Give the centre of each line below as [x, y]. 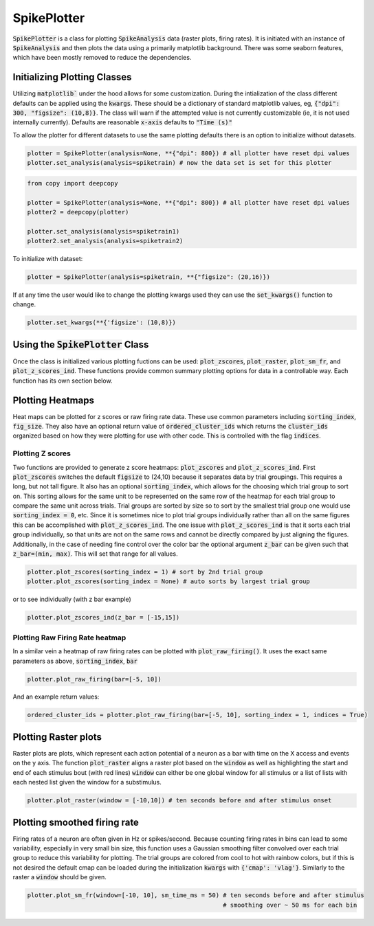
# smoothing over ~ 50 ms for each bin [290, 905]
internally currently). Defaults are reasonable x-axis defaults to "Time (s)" [123, 122]
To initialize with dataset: [48, 259]
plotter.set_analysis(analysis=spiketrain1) [103, 231]
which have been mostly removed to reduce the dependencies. [102, 58]
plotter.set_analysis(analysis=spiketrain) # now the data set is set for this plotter [179, 163]
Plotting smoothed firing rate [76, 822]
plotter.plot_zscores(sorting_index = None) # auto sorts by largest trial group [169, 581]
